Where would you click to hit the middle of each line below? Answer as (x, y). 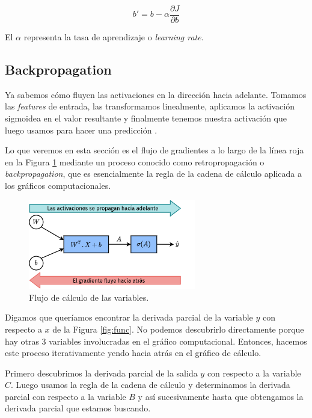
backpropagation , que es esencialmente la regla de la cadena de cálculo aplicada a (153, 174)
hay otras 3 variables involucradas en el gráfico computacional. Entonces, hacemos (156, 341)
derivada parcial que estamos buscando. (78, 408)
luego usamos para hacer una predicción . (81, 130)
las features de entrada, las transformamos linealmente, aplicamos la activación (150, 106)
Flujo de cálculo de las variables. (89, 297)
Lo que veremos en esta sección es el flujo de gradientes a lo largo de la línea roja (154, 150)
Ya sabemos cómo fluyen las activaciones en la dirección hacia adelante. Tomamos (156, 94)
